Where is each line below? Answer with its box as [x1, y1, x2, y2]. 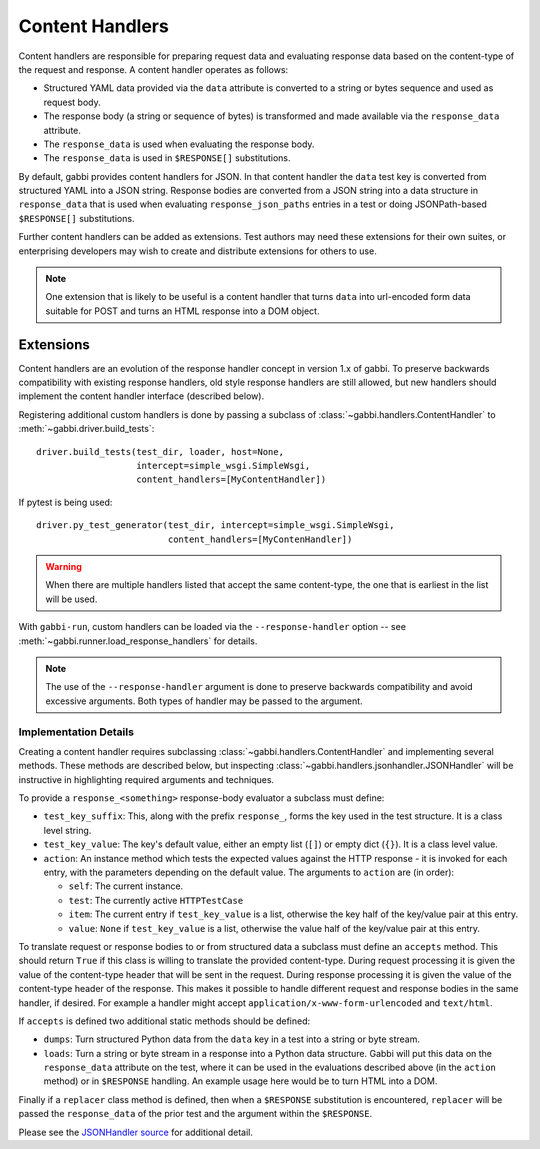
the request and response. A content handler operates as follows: [18, 63, 289, 75]
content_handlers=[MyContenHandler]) [167, 533, 353, 545]
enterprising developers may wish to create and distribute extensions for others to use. [18, 245, 377, 257]
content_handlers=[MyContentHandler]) [136, 474, 327, 485]
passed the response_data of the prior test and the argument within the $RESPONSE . [18, 1108, 373, 1120]
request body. [43, 96, 102, 108]
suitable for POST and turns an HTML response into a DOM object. [45, 305, 320, 317]
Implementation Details [18, 725, 135, 739]
